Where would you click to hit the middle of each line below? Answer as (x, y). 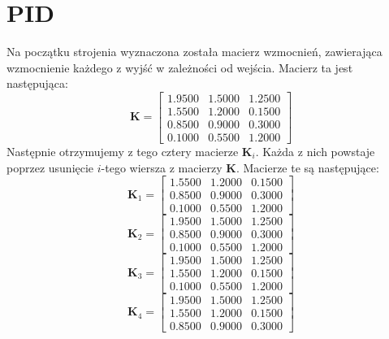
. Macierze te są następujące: (307, 167)
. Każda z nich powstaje (315, 152)
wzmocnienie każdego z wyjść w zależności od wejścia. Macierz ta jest (180, 67)
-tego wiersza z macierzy (162, 167)
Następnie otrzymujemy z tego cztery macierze (123, 152)
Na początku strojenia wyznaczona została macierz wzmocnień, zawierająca (194, 52)
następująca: (37, 83)
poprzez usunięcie (50, 167)
